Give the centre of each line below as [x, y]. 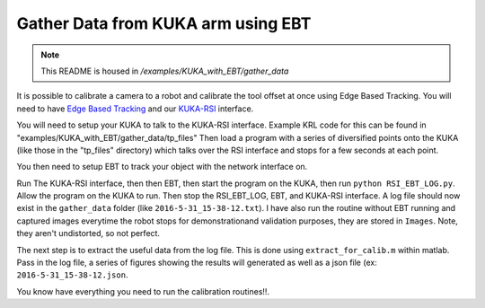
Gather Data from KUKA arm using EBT [164, 23]
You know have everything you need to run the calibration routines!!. [143, 291]
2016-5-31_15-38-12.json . [72, 275]
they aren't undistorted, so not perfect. [88, 233]
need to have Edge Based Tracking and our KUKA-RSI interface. [135, 109]
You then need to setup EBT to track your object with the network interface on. [162, 167]
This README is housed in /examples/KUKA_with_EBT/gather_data [165, 71]
